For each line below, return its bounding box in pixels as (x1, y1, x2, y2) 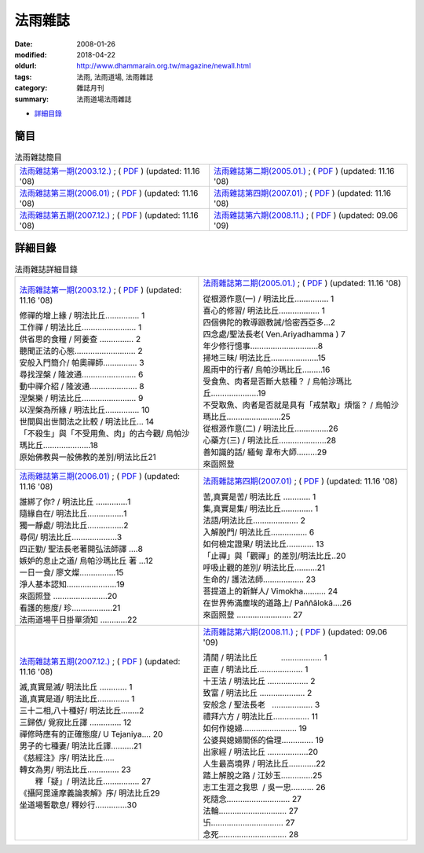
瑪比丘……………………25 (203, 411, 291, 422)
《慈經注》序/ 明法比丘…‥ (19, 752, 115, 763)
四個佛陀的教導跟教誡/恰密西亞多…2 (203, 317, 336, 328)
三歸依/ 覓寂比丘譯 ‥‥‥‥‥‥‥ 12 (19, 717, 132, 728)
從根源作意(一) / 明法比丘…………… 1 (203, 293, 334, 304)
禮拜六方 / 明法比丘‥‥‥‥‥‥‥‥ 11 (203, 711, 318, 722)
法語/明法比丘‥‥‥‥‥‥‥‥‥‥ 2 (203, 515, 305, 526)
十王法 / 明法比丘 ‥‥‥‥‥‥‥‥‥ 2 (203, 676, 316, 687)
